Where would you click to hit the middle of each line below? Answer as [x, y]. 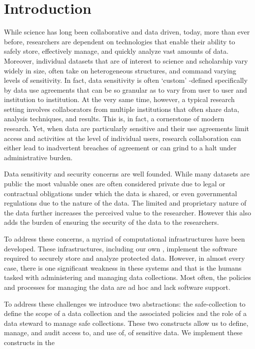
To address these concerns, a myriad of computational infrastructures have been [125, 239]
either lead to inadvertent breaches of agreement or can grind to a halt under [120, 148]
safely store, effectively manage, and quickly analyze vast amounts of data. [116, 51]
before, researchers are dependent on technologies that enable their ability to [120, 41]
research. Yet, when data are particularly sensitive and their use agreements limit [127, 128]
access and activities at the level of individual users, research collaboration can [123, 138]
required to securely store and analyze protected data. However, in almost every [125, 258]
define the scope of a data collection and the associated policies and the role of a [126, 313]
